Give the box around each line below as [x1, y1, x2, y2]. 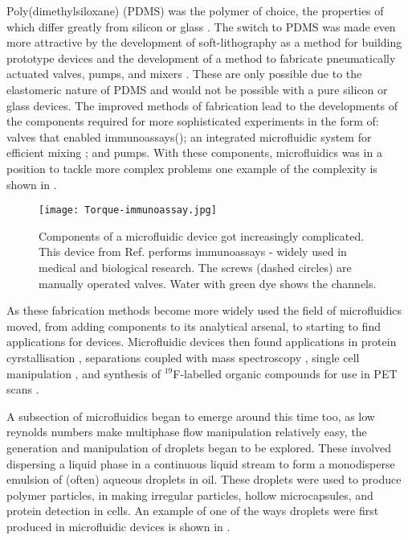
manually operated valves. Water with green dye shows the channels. [39, 274, 377, 291]
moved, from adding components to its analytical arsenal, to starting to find [6, 317, 381, 334]
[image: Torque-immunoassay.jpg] [39, 204, 217, 216]
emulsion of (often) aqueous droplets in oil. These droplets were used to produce [6, 471, 402, 488]
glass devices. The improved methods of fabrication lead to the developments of [6, 97, 398, 113]
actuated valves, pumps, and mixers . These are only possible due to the [6, 65, 362, 82]
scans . [6, 381, 39, 398]
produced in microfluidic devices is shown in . [6, 517, 231, 534]
